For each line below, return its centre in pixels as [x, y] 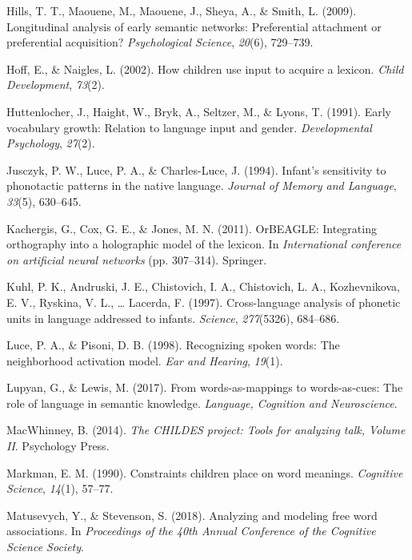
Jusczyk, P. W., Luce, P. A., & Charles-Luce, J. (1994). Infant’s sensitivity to [196, 169]
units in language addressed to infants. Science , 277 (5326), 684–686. [173, 318]
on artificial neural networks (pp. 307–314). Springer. [137, 259]
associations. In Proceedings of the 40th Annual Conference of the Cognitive [191, 531]
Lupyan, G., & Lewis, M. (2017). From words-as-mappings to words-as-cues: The [205, 387]
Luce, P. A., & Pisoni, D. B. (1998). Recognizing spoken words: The [173, 345]
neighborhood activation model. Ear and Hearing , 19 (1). [145, 360]
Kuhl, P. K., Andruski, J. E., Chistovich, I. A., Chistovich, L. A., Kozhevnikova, [203, 286]
